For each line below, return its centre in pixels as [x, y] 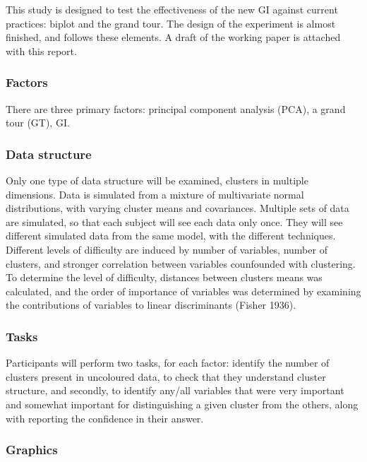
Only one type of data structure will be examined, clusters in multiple [157, 180]
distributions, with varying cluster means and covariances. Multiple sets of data [178, 208]
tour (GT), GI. [38, 123]
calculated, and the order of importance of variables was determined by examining [183, 291]
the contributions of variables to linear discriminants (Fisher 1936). [151, 305]
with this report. [41, 51]
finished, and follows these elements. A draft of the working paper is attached [173, 37]
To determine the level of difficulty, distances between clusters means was [164, 277]
